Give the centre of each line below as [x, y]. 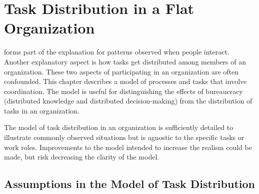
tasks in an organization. [42, 110]
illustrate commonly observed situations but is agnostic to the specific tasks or [124, 137]
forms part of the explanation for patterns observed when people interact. [117, 52]
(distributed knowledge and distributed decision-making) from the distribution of [128, 101]
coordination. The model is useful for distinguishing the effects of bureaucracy [123, 91]
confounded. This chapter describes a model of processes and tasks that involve [125, 81]
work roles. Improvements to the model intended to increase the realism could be [128, 147]
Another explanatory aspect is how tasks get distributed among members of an [125, 61]
